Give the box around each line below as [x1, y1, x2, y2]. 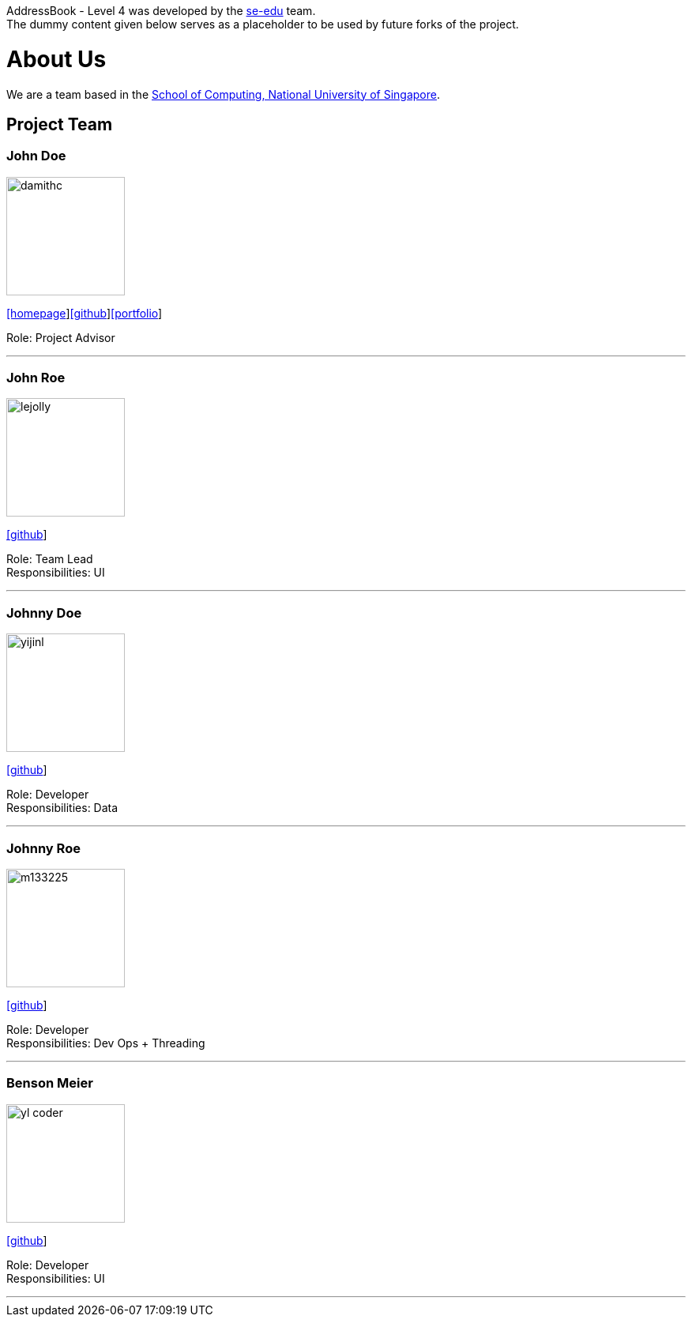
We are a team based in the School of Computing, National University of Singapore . [6, 87, 441, 101]
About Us [6, 45, 107, 73]
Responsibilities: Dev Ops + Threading [6, 1035, 205, 1050]
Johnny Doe [6, 604, 82, 621]
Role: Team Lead [6, 552, 93, 566]
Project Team [6, 114, 113, 134]
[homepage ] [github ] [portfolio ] [6, 306, 163, 320]
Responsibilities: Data [6, 801, 118, 815]
